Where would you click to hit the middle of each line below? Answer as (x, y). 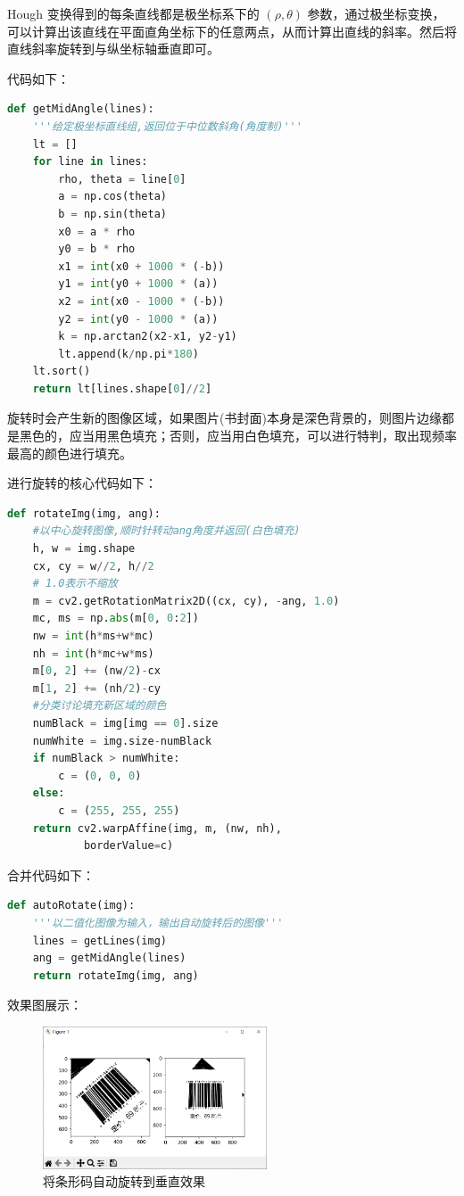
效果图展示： (45, 1005)
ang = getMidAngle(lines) (109, 958)
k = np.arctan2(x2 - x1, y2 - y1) (148, 337)
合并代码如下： (51, 874)
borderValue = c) (128, 846)
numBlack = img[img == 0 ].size (125, 723)
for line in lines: (90, 162)
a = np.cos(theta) (112, 197)
